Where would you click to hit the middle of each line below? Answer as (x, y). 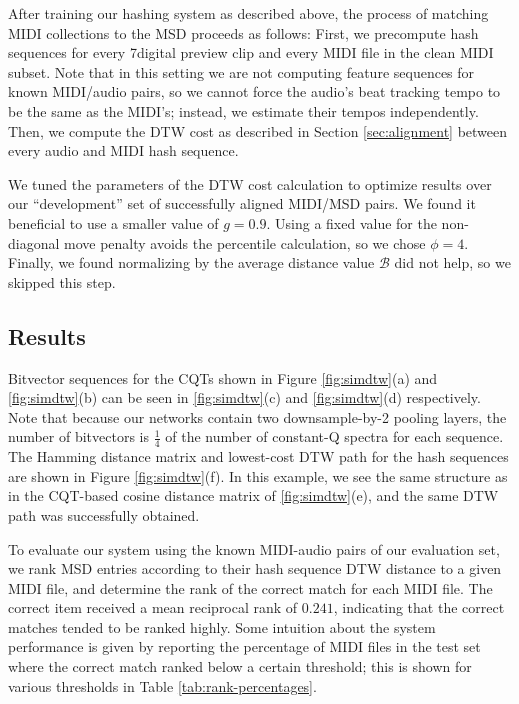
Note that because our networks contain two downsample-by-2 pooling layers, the (257, 416)
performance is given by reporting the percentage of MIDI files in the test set (244, 646)
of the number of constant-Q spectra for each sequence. (334, 436)
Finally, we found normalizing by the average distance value (191, 262)
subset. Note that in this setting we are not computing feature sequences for (241, 71)
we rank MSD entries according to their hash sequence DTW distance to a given (255, 568)
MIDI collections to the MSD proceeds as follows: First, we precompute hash (243, 32)
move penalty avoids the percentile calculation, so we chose (245, 242)
